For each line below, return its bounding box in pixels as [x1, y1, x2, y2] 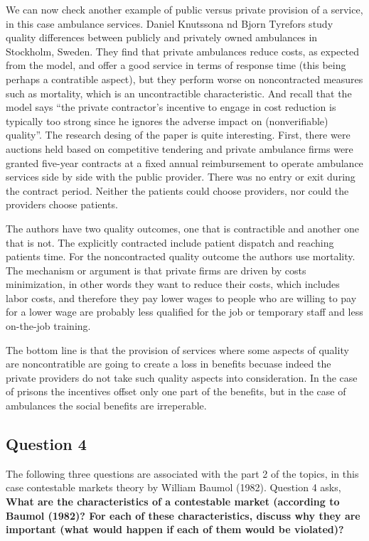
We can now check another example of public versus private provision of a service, [6, 2, 363, 16]
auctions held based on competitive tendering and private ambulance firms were [6, 141, 353, 156]
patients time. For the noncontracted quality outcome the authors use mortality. [6, 249, 355, 264]
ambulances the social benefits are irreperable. [6, 398, 207, 413]
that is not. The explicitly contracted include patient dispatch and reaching [6, 235, 334, 250]
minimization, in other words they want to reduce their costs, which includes [6, 277, 340, 291]
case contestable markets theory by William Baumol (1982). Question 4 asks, [6, 480, 341, 495]
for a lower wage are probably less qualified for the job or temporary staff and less [6, 304, 363, 319]
